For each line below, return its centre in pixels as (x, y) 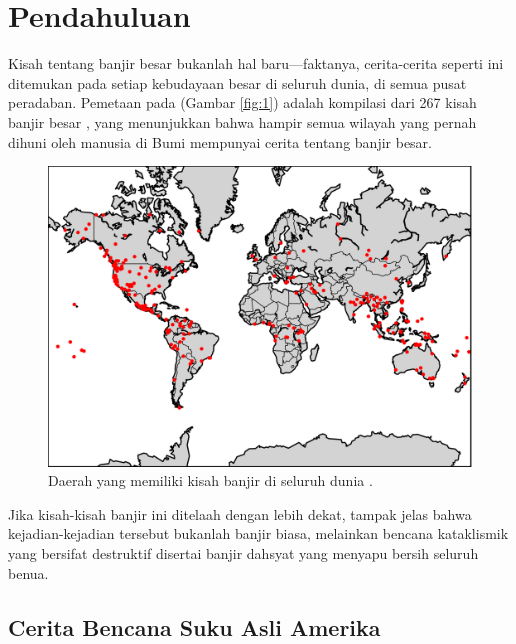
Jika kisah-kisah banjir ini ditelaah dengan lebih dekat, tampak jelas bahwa (240, 513)
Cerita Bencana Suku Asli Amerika (194, 626)
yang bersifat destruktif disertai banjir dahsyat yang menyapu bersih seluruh (243, 553)
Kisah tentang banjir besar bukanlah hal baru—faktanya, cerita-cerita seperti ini (256, 63)
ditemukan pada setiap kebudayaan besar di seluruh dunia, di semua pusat (237, 82)
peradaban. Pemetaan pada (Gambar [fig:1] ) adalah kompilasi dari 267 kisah (242, 102)
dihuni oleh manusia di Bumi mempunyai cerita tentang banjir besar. (220, 141)
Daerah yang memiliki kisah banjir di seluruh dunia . (210, 480)
